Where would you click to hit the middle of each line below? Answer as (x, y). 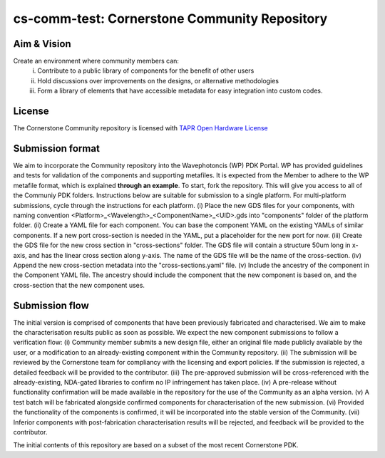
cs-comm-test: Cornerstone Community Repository (170, 19)
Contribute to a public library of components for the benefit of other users (146, 71)
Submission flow (51, 305)
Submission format (56, 149)
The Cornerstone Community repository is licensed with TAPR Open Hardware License (140, 128)
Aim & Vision (42, 44)
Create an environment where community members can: (96, 61)
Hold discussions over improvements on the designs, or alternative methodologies (158, 80)
